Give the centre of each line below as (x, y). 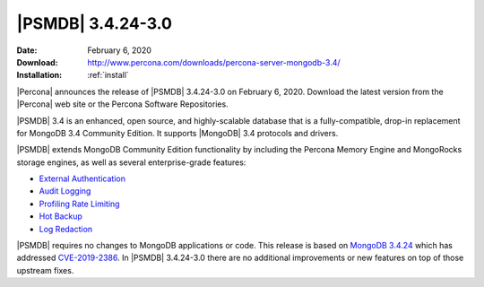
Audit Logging (65, 191)
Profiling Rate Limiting (79, 204)
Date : (27, 50)
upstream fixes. (45, 270)
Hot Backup (60, 216)
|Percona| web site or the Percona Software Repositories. (122, 104)
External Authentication (82, 178)
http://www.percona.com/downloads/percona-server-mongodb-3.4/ (214, 62)
